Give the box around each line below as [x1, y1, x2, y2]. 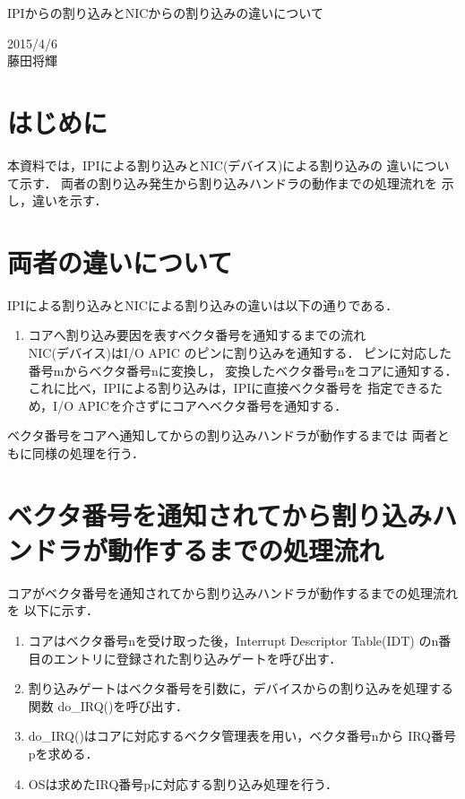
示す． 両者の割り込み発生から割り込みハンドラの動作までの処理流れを [19, 173, 438, 192]
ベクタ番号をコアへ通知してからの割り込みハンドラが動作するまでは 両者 [7, 426, 437, 445]
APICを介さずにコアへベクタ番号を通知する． [77, 395, 348, 414]
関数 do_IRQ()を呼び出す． [28, 696, 188, 715]
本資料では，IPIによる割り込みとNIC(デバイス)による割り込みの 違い [7, 155, 412, 174]
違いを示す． [31, 191, 108, 210]
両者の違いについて [7, 243, 233, 280]
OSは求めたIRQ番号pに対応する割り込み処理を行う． [28, 774, 338, 793]
